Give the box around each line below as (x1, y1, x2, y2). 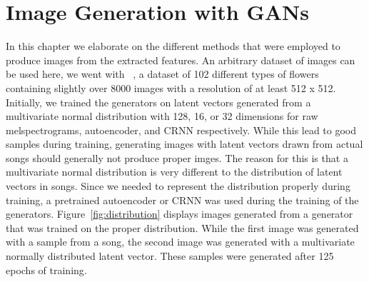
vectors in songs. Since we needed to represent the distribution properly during (6, 178, 350, 193)
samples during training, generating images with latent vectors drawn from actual (6, 136, 363, 151)
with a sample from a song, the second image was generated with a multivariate (6, 234, 355, 249)
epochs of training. (6, 262, 87, 277)
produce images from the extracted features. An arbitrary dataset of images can (6, 52, 355, 67)
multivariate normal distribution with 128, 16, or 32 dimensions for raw (6, 109, 318, 124)
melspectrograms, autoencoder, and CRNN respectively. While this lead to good (6, 122, 357, 137)
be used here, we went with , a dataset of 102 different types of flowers (6, 66, 319, 81)
